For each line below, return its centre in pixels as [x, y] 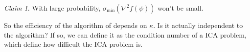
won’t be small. [181, 8]
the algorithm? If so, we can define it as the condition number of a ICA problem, [125, 34]
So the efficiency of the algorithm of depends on [76, 25]
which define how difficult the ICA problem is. [73, 44]
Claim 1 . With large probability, [52, 8]
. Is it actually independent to [198, 25]
